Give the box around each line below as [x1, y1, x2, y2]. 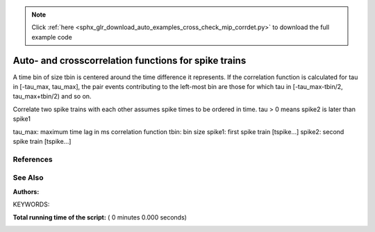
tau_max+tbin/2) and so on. [12, 92, 92, 101]
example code [31, 33, 72, 41]
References [12, 154, 53, 164]
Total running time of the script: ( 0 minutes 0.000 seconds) [12, 213, 187, 222]
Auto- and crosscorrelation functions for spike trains [12, 54, 247, 66]
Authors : [12, 188, 40, 196]
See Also [12, 173, 44, 183]
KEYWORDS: [12, 200, 50, 208]
